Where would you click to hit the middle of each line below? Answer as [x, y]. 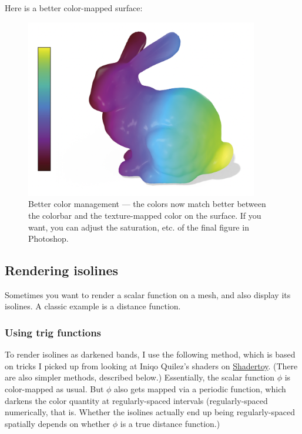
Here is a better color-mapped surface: [74, 8]
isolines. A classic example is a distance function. [93, 306]
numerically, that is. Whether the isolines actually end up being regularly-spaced [150, 412]
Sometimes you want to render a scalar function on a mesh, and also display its [148, 294]
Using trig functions [53, 332]
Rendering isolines [62, 270]
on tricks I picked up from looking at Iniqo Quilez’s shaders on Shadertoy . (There [151, 365]
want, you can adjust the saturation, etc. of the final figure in [139, 227]
